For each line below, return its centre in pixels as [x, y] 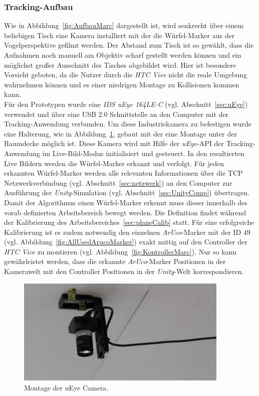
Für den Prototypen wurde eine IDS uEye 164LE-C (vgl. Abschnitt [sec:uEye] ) [126, 104]
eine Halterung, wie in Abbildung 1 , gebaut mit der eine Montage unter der [120, 133]
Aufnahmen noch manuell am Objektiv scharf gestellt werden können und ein [123, 55]
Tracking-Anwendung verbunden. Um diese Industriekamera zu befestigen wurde [128, 124]
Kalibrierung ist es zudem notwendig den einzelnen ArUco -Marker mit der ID [123, 232]
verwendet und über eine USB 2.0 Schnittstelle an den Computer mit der [116, 114]
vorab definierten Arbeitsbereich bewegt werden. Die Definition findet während [125, 212]
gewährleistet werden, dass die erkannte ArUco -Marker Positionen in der [115, 261]
